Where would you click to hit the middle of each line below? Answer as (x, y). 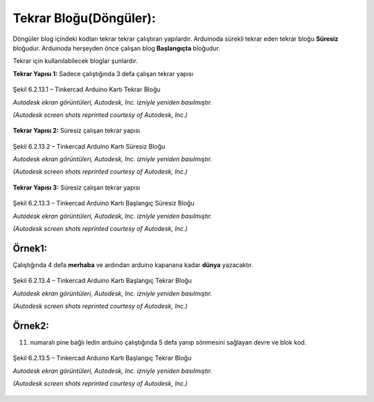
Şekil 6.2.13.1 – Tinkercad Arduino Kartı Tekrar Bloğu (87, 89)
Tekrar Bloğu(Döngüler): (84, 18)
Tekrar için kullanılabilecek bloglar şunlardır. (75, 61)
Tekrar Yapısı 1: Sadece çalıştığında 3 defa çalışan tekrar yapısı (103, 73)
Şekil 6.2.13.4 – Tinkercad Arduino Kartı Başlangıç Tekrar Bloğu (102, 281)
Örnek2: (31, 326)
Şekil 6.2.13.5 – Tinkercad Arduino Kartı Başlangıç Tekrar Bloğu (102, 358)
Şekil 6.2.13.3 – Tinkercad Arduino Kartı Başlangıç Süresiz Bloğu (104, 203)
